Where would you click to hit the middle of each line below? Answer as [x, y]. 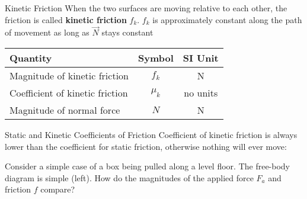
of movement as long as [47, 32]
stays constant [127, 32]
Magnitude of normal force [65, 110]
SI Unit [201, 58]
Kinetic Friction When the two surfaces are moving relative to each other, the [146, 8]
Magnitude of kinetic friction [69, 76]
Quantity [31, 58]
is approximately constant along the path [227, 19]
